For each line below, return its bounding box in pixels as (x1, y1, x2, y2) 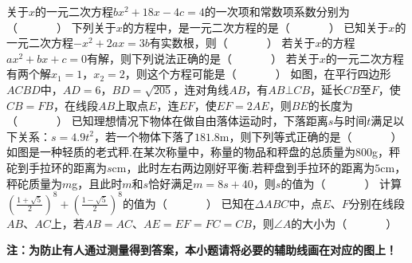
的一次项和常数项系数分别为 (204, 3, 350, 19)
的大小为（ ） (291, 214, 398, 231)
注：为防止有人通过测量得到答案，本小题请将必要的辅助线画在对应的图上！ (6, 241, 397, 258)
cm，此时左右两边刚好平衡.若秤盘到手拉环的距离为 (112, 159, 375, 175)
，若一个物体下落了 (93, 128, 194, 144)
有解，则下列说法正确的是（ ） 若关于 (87, 49, 320, 66)
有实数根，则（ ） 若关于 (149, 34, 316, 51)
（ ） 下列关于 (6, 18, 116, 35)
